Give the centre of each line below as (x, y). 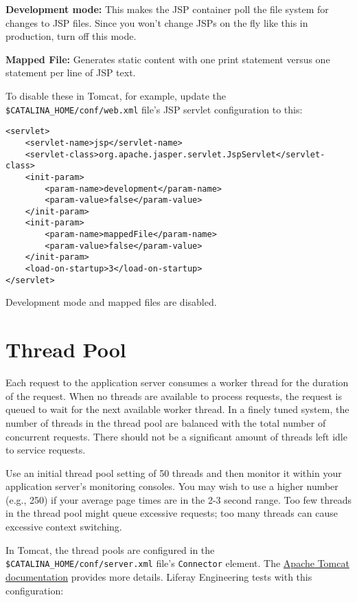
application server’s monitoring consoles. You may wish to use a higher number (172, 486)
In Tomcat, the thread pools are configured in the (110, 549)
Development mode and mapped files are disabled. (111, 302)
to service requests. (46, 450)
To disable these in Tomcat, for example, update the (116, 95)
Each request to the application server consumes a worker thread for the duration (177, 382)
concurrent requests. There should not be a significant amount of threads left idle (176, 436)
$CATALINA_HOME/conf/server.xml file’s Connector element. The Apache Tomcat (177, 563)
